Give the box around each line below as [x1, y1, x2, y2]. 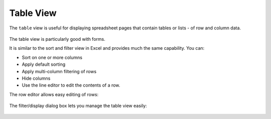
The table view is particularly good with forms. [9, 36, 105, 42]
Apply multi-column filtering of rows [22, 68, 97, 74]
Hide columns [22, 75, 51, 81]
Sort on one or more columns [22, 54, 83, 60]
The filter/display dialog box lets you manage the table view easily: [9, 103, 148, 109]
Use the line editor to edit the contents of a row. [22, 82, 120, 88]
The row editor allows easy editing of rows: [9, 91, 99, 97]
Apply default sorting [22, 61, 66, 67]
